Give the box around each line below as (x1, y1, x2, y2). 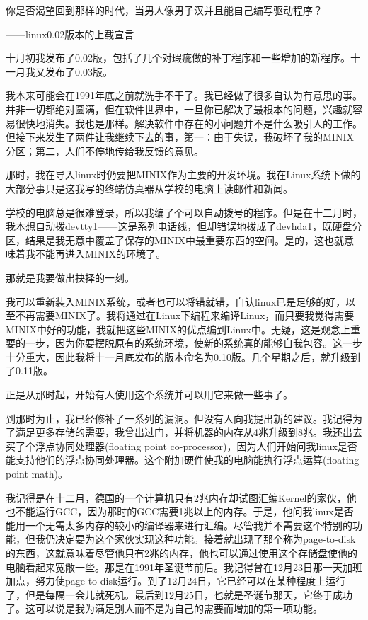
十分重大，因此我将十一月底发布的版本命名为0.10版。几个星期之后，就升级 (6, 349, 350, 364)
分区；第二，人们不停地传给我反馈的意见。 (6, 143, 204, 158)
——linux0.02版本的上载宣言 (6, 26, 134, 41)
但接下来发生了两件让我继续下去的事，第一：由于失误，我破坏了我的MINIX (6, 130, 354, 144)
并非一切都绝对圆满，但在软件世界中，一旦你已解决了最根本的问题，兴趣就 (6, 101, 352, 116)
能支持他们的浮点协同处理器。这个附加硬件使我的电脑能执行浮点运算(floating (6, 452, 360, 467)
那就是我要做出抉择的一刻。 (6, 270, 134, 285)
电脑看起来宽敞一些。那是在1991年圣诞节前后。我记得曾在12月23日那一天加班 (6, 559, 362, 574)
